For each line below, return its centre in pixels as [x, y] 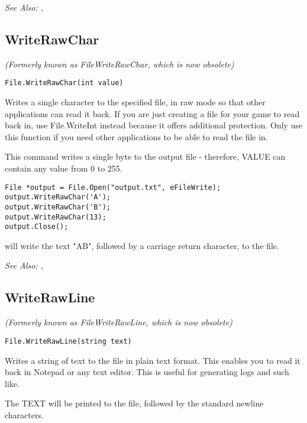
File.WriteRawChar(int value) [64, 83]
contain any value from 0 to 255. [64, 168]
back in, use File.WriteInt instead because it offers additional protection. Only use [154, 125]
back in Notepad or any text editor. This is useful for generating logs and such [147, 372]
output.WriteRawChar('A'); [58, 197]
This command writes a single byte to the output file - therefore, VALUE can [145, 156]
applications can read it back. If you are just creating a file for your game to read [152, 113]
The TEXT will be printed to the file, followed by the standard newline [134, 403]
